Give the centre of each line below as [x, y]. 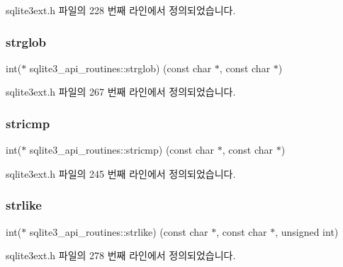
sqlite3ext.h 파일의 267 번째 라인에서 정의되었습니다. [121, 92]
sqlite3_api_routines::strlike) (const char [119, 231]
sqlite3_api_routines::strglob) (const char [120, 68]
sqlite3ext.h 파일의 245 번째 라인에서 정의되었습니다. [121, 173]
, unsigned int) [307, 231]
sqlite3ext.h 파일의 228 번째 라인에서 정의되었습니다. [121, 10]
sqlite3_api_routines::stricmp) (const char [122, 150]
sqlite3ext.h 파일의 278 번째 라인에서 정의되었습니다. [121, 255]
